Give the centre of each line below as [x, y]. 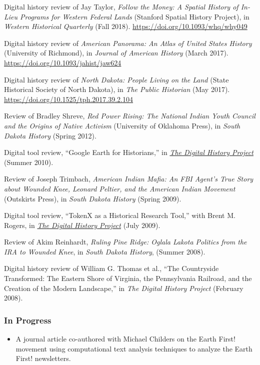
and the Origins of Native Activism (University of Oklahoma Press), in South [122, 125]
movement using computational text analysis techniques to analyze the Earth [134, 348]
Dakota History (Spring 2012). [50, 135]
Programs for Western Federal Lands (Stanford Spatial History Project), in [135, 16]
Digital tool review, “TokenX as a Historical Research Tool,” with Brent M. [120, 215]
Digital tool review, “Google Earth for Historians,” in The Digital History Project [129, 152]
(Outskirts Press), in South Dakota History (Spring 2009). [93, 198]
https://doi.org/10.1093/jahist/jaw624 [63, 62]
